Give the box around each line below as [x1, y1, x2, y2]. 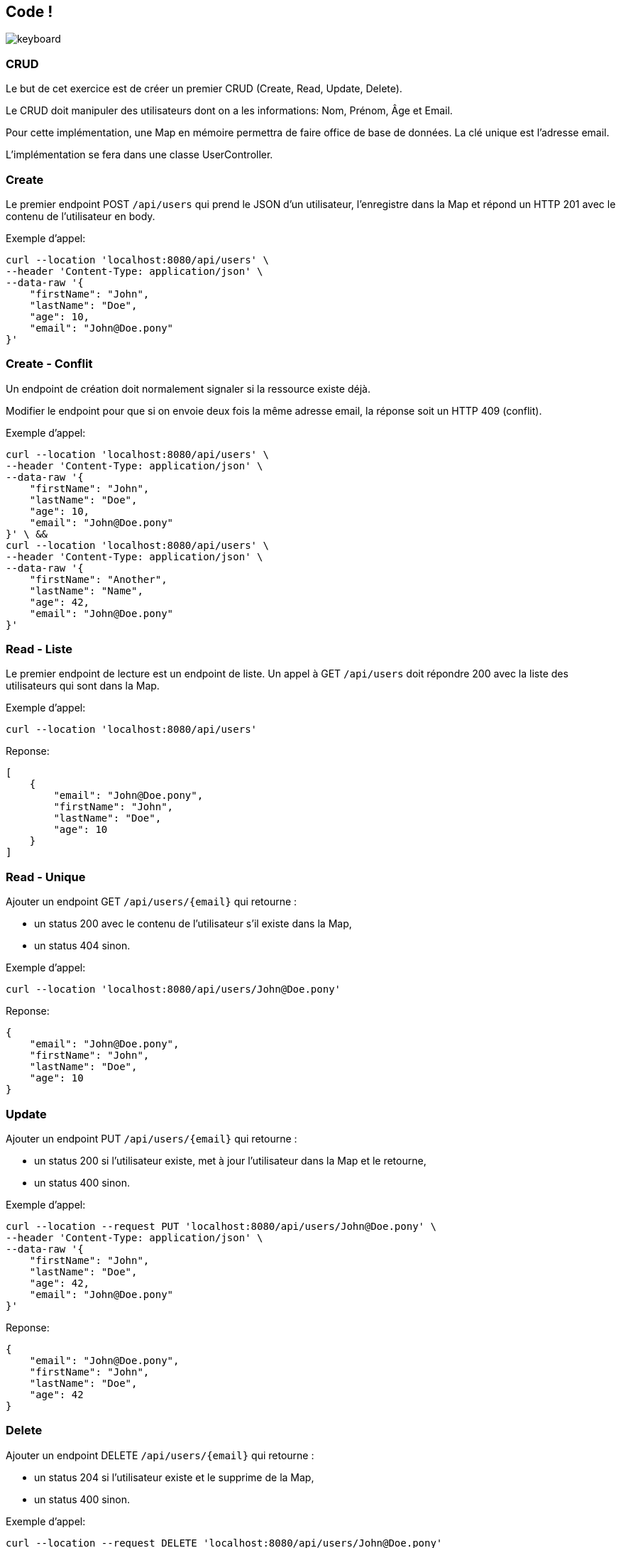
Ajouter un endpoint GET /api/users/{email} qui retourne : [6, 895, 297, 908]
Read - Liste [6, 642, 73, 657]
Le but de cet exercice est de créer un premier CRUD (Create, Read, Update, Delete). [6, 82, 402, 95]
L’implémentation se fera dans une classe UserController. [6, 148, 273, 161]
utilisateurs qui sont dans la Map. [6, 680, 160, 692]
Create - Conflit [6, 356, 93, 371]
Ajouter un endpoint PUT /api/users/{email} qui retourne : [6, 1132, 297, 1145]
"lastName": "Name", [29, 584, 143, 596]
